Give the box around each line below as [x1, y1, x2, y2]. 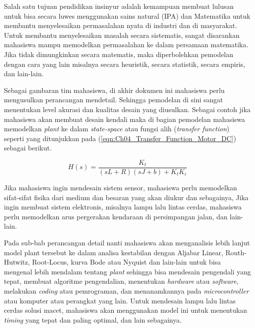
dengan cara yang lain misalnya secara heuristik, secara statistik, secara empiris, [4, 59, 245, 69]
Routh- [225, 247, 247, 257]
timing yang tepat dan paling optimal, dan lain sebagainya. [4, 314, 182, 325]
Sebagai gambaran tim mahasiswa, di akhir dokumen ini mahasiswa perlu [4, 85, 225, 95]
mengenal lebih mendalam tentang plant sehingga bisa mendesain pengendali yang [4, 266, 251, 276]
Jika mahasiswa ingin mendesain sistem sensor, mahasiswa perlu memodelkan [4, 182, 237, 192]
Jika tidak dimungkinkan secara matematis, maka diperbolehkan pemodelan [4, 49, 233, 59]
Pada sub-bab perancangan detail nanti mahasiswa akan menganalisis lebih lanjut [4, 237, 250, 247]
